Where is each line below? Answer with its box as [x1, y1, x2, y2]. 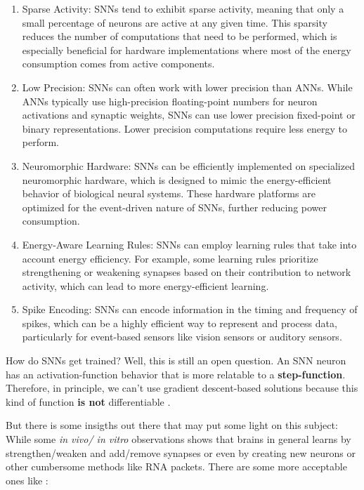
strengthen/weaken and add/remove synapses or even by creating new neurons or [6, 445, 356, 460]
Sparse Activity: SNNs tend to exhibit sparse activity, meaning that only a [22, 1, 344, 15]
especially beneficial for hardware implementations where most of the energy [22, 42, 351, 57]
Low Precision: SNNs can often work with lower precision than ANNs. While [22, 79, 353, 94]
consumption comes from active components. [22, 56, 215, 71]
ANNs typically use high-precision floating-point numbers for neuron [22, 93, 318, 108]
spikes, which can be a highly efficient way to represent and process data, [22, 315, 337, 330]
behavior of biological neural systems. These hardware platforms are [22, 186, 316, 201]
